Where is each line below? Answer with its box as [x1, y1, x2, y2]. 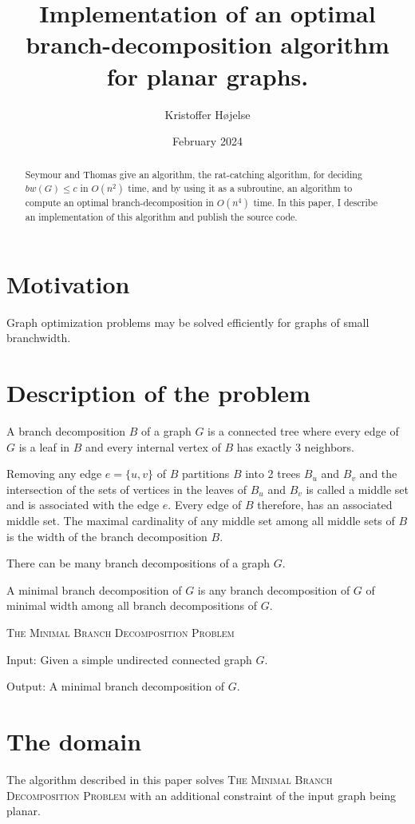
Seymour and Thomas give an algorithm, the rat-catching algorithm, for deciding [25, 168, 362, 181]
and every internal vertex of [85, 438, 221, 455]
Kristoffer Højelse [164, 105, 251, 122]
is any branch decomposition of [197, 581, 350, 598]
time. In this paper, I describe [253, 196, 377, 209]
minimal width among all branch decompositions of [6, 597, 258, 614]
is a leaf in [18, 438, 70, 455]
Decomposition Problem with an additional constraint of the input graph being [6, 786, 397, 803]
